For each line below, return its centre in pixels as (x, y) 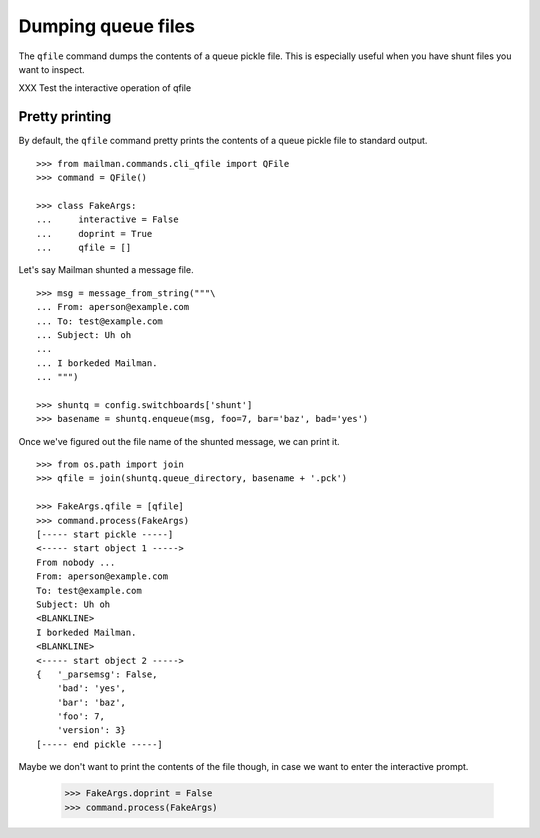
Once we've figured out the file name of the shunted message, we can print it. (179, 441)
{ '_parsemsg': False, (97, 674)
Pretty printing (65, 116)
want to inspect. (51, 69)
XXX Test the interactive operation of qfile (105, 88)
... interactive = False (107, 219)
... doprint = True (94, 233)
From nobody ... (76, 562)
